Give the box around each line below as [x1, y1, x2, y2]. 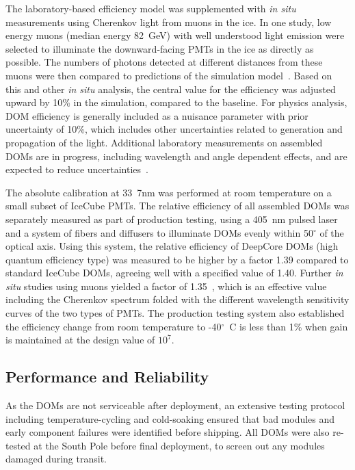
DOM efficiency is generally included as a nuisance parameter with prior [5, 108, 308, 122]
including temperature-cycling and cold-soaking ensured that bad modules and [5, 411, 335, 426]
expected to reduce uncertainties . [5, 162, 148, 177]
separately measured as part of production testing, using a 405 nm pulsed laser [5, 211, 338, 226]
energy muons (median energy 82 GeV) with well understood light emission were [5, 28, 345, 42]
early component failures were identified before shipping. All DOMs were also [5, 425, 330, 439]
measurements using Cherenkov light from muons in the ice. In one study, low [5, 14, 332, 29]
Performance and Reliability [5, 366, 209, 387]
